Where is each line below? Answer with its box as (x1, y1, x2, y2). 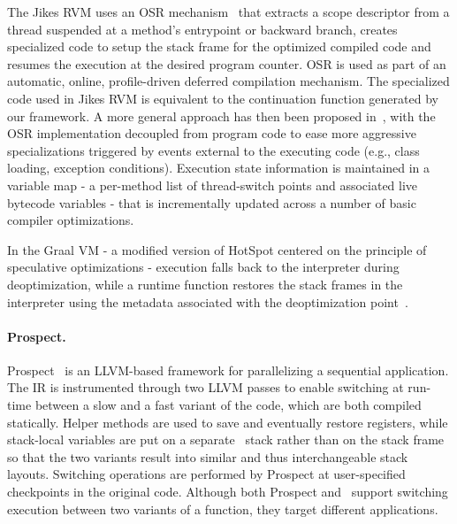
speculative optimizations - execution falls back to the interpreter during (7, 258, 400, 276)
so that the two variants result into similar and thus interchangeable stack (7, 447, 408, 466)
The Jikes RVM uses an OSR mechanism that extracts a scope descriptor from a (7, 3, 450, 20)
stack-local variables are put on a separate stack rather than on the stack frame (7, 430, 445, 449)
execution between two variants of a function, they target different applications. (7, 499, 438, 518)
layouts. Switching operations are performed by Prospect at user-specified (7, 465, 406, 483)
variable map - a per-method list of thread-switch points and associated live (7, 175, 418, 194)
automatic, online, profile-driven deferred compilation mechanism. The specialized (7, 72, 450, 90)
